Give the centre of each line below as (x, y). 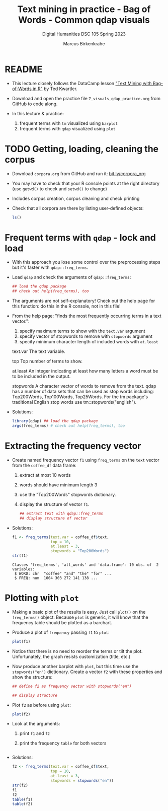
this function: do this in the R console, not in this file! (66, 306)
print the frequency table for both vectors (63, 743)
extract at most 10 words (45, 475)
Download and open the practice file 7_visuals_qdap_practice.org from (86, 98)
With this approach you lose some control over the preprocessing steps (86, 262)
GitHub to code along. (35, 104)
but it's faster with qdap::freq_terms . (50, 267)
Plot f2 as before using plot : (41, 705)
